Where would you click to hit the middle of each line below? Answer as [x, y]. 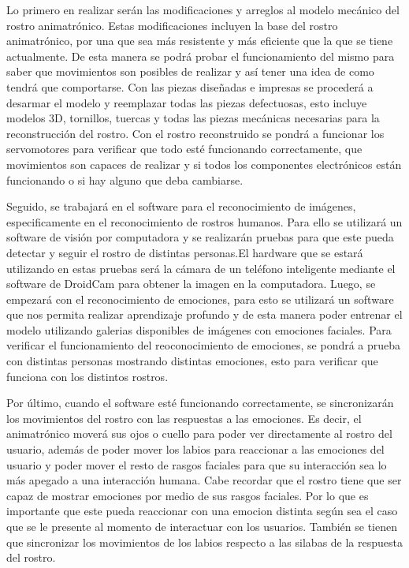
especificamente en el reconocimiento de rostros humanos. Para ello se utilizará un [204, 221]
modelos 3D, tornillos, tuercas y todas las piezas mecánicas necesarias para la [193, 118]
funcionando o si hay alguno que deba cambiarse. [125, 179]
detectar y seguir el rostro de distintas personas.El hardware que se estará [185, 252]
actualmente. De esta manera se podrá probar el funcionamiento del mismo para [201, 56]
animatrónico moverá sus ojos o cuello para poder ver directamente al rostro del [199, 433]
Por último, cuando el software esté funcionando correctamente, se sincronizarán [200, 403]
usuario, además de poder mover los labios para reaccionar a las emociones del [195, 449]
